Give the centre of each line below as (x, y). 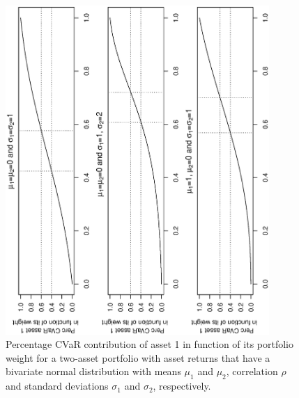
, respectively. (182, 386)
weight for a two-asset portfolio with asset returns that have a (138, 357)
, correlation (252, 371)
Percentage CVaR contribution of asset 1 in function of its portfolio (149, 344)
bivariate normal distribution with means (93, 371)
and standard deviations (57, 386)
